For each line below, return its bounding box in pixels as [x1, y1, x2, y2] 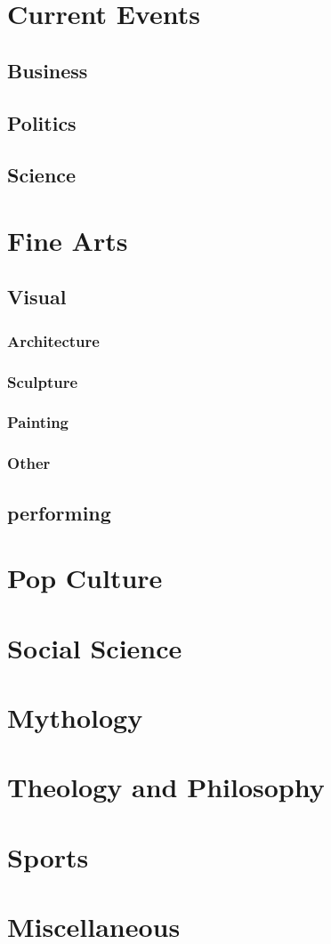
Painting [7, 411, 69, 433]
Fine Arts [7, 222, 128, 258]
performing [7, 498, 111, 526]
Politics [7, 109, 77, 136]
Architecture [7, 329, 100, 351]
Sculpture [7, 370, 78, 392]
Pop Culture [7, 560, 163, 596]
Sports [7, 838, 89, 875]
